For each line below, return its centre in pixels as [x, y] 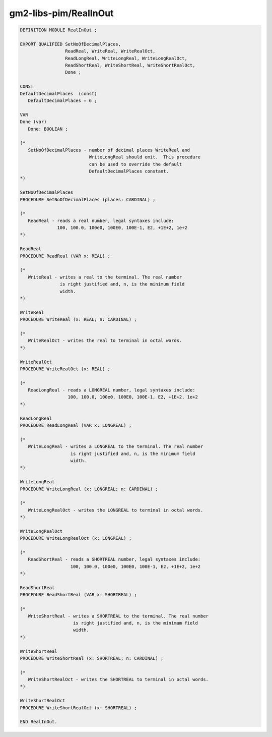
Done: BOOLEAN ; [48, 129]
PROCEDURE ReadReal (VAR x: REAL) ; [65, 256]
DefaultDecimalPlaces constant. [129, 171]
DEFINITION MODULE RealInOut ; [59, 30]
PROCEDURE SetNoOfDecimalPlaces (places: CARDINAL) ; [88, 200]
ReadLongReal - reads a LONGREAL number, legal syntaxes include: [112, 390]
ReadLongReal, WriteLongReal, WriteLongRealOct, [126, 58]
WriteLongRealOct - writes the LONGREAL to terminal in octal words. [116, 510]
